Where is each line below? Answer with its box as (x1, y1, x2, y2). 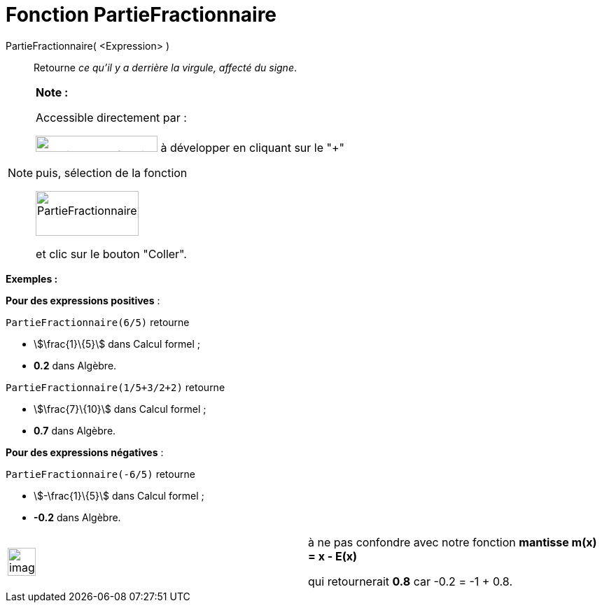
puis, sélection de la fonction (36, 165, 188, 180)
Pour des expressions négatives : (6, 446, 164, 458)
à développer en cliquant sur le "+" (160, 140, 345, 155)
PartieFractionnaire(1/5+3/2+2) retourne (6, 381, 225, 393)
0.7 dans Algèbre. (34, 424, 116, 437)
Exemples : (6, 272, 58, 285)
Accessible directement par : (36, 110, 187, 125)
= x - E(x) (308, 549, 358, 563)
